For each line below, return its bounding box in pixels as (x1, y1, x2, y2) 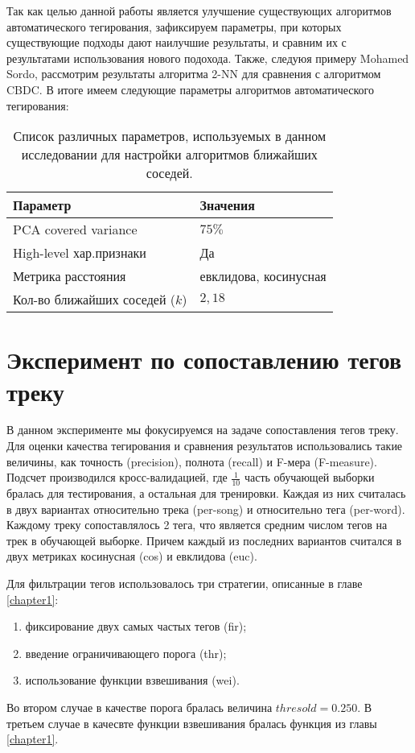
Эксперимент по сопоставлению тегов (6, 343, 402, 376)
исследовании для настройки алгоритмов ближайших (21, 145, 318, 164)
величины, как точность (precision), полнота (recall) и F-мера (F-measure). (6, 453, 377, 470)
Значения (199, 196, 255, 215)
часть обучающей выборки (244, 469, 375, 486)
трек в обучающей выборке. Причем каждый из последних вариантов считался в (6, 532, 402, 548)
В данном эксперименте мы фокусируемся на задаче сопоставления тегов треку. (6, 421, 399, 438)
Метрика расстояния (13, 267, 126, 286)
